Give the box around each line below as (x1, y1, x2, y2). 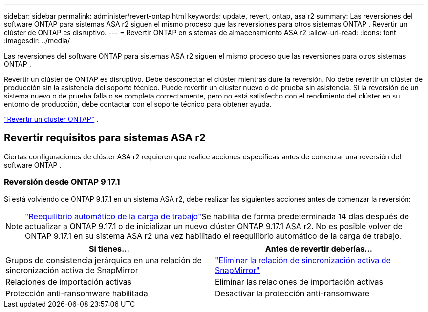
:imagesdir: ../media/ (4, 37, 70, 45)
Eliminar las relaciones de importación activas (215, 276, 383, 287)
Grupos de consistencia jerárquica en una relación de (5, 255, 202, 265)
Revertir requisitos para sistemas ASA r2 (4, 132, 206, 144)
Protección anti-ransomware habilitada (5, 288, 148, 298)
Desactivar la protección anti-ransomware (215, 288, 370, 298)
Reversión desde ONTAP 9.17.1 (4, 177, 120, 187)
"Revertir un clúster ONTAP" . (4, 115, 99, 123)
